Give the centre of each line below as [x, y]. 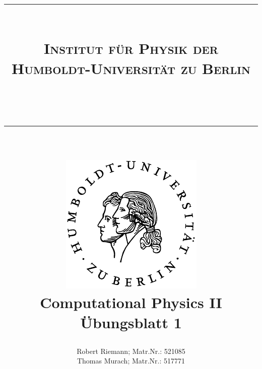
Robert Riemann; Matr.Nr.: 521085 [131, 351]
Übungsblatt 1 [131, 322]
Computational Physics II [131, 302]
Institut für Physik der [131, 48]
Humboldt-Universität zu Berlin [131, 68]
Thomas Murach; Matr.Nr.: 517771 [131, 361]
